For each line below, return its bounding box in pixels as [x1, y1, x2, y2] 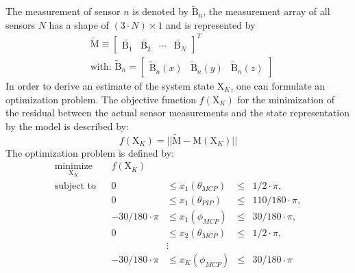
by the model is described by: [5, 118, 129, 133]
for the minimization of [237, 92, 335, 106]
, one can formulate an [230, 78, 326, 92]
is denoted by [132, 4, 188, 18]
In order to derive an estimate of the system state [5, 78, 215, 92]
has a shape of [49, 17, 109, 31]
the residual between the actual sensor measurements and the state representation [5, 105, 350, 120]
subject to [54, 181, 97, 191]
